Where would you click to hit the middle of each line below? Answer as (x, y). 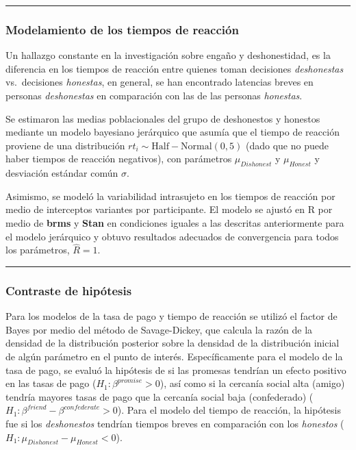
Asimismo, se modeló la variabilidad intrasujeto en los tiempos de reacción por (170, 196)
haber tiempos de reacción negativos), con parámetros (119, 159)
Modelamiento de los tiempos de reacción (122, 29)
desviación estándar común (62, 173)
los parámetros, (38, 250)
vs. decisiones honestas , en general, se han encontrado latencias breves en (160, 82)
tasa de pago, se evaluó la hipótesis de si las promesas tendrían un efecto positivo (176, 370)
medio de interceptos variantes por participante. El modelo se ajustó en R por (169, 209)
